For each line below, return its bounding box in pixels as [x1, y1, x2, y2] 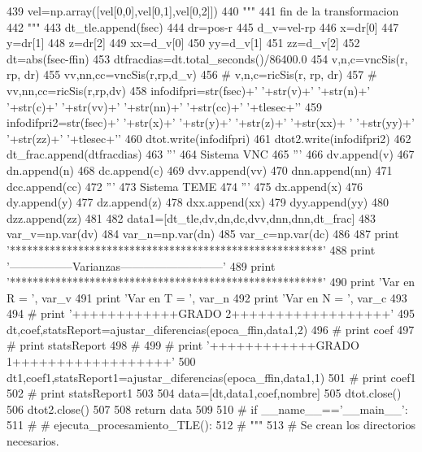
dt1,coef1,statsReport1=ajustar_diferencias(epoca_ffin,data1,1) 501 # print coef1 [7, 368, 416, 385]
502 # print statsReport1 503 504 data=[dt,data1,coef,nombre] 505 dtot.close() [7, 385, 402, 402]
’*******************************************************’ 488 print [7, 241, 376, 258]
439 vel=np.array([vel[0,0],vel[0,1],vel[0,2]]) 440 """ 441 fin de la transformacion [7, 2, 399, 19]
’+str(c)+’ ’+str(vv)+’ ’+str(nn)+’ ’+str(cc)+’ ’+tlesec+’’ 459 [7, 98, 322, 115]
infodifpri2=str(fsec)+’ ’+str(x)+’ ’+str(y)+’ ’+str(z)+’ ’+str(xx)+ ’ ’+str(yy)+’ [7, 114, 415, 131]
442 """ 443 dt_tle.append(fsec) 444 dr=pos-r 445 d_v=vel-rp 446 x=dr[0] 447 [7, 18, 399, 35]
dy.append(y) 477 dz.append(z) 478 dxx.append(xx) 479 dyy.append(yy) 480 [7, 193, 389, 211]
